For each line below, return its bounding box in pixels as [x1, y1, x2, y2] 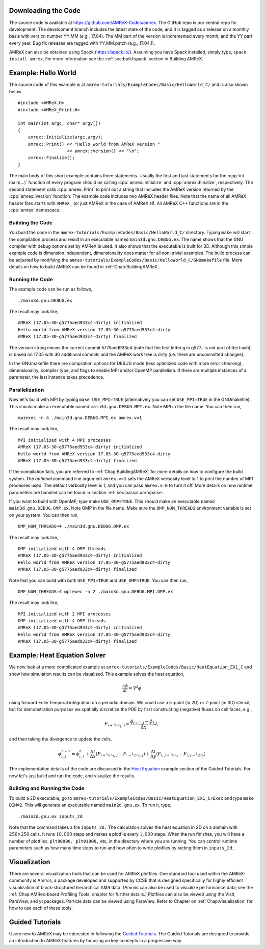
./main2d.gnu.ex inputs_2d [18, 814, 83, 819]
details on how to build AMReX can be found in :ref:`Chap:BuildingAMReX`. [9, 264, 160, 270]
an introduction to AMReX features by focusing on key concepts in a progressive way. [9, 938, 183, 944]
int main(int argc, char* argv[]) [18, 121, 101, 126]
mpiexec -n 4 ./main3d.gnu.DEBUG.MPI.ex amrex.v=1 [18, 415, 142, 421]
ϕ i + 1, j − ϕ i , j [130, 719, 157, 725]
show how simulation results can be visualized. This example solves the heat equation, [9, 671, 185, 677]
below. [9, 88, 23, 94]
